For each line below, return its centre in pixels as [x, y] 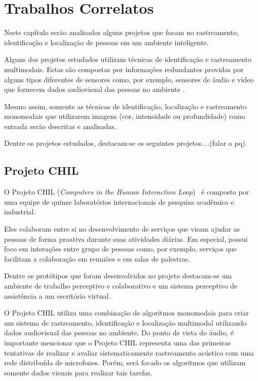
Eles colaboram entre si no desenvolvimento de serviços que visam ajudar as [122, 229]
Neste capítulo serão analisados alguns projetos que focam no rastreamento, [122, 32]
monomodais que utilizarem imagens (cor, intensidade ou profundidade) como [125, 116]
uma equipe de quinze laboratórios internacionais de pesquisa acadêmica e [119, 201]
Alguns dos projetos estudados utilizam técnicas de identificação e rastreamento [128, 59]
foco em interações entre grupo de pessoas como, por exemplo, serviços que [121, 249]
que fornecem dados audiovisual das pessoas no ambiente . [95, 89]
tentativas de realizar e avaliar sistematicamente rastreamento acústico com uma [129, 352]
